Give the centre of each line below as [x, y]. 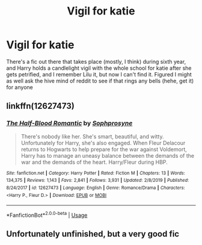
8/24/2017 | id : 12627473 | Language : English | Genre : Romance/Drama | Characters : [96, 188]
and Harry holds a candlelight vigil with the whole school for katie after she [99, 68]
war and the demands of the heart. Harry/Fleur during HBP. [94, 162]
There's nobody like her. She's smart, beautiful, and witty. [92, 136]
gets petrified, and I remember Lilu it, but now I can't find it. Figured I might [99, 74]
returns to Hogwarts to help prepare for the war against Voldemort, [104, 149]
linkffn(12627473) [41, 106]
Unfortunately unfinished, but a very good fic [93, 234]
